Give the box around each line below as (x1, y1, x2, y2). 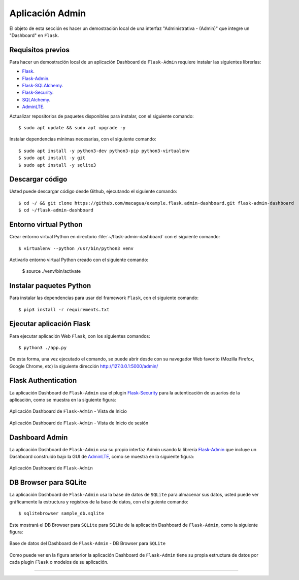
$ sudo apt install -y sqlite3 (18, 162, 96, 168)
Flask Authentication (9, 376, 77, 385)
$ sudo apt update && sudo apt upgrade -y (18, 125, 126, 130)
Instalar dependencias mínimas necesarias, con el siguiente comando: (9, 136, 157, 142)
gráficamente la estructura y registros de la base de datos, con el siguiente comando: (9, 498, 189, 504)
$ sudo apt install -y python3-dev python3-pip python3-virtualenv (18, 148, 190, 154)
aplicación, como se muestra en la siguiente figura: (9, 396, 116, 403)
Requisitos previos (9, 46, 70, 54)
